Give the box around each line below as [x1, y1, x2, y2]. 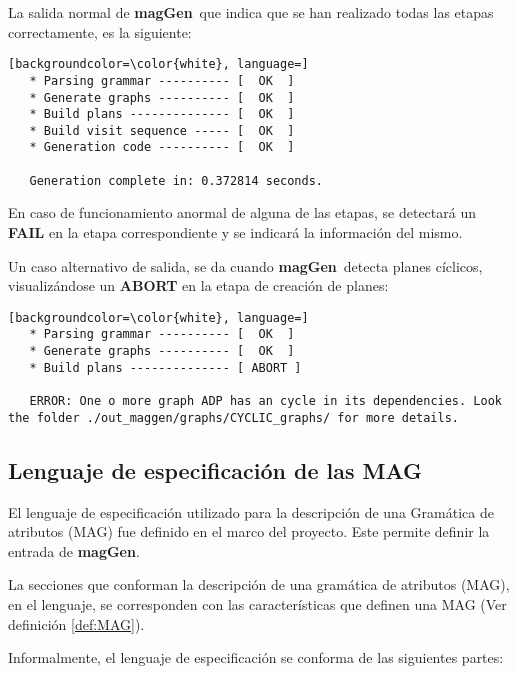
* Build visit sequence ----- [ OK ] [29, 123, 295, 138]
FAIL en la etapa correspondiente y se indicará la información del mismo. [8, 222, 463, 243]
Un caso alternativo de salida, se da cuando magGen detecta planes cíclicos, [8, 255, 483, 276]
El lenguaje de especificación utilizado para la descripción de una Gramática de [8, 501, 494, 522]
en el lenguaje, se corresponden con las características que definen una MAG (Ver [8, 593, 507, 614]
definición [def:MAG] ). [8, 613, 145, 634]
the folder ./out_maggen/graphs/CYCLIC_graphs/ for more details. [8, 410, 460, 425]
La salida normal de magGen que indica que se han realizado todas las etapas [8, 2, 494, 22]
